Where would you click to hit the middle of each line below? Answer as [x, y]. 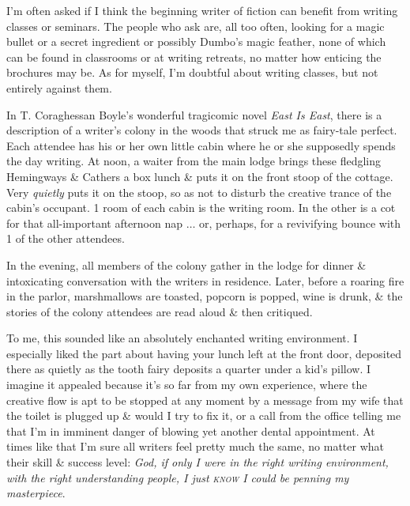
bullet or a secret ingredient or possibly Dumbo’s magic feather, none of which [196, 42]
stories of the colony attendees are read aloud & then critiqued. [160, 311]
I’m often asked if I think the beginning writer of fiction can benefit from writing [202, 10]
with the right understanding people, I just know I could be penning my [178, 477]
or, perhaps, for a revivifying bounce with [300, 223]
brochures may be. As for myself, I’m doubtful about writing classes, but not [192, 72]
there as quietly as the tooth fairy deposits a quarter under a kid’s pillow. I [189, 369]
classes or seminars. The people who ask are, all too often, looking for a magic [196, 26]
